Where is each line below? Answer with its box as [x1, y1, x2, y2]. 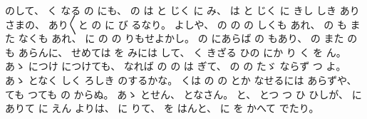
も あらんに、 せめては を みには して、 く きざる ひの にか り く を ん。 [5, 44, 346, 59]
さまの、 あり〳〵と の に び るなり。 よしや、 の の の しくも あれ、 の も [5, 16, 347, 31]
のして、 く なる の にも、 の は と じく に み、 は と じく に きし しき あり [5, 3, 360, 17]
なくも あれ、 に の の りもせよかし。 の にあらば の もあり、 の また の [18, 31, 358, 46]
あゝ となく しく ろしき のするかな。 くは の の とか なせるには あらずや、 [5, 72, 357, 87]
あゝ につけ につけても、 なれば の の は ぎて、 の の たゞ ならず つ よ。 [5, 58, 346, 73]
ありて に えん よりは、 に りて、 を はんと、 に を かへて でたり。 [5, 100, 319, 115]
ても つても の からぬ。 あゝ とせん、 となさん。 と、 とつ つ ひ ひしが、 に [5, 86, 362, 101]
